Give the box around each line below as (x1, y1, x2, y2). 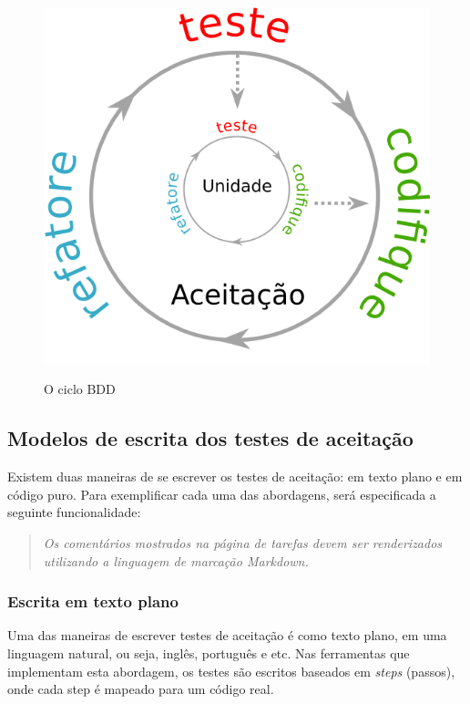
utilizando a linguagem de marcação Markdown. (43, 551, 309, 570)
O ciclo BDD (44, 379, 116, 399)
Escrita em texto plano (7, 590, 179, 613)
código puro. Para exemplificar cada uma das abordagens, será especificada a (7, 484, 436, 503)
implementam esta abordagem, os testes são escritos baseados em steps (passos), (7, 661, 455, 680)
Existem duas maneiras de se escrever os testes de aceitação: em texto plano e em (7, 467, 463, 486)
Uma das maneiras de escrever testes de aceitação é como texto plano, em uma (7, 626, 447, 645)
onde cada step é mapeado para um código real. (7, 679, 274, 699)
